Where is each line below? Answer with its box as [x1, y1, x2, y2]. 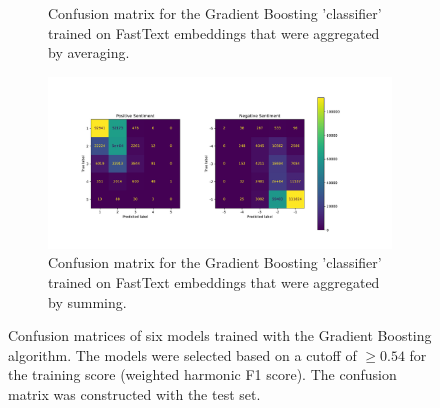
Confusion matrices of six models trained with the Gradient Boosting [8, 325, 432, 346]
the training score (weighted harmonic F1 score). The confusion [8, 364, 397, 385]
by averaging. [48, 42, 130, 63]
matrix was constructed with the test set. [8, 383, 261, 404]
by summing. [48, 291, 127, 312]
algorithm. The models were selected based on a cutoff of [8, 344, 357, 365]
